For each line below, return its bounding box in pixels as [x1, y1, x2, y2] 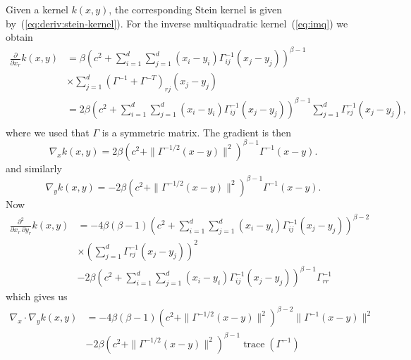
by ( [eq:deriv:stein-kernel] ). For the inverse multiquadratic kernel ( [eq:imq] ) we [6, 15, 348, 30]
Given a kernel [6, 2, 68, 16]
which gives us [6, 289, 68, 304]
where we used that [6, 124, 90, 139]
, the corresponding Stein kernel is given [109, 2, 283, 16]
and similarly [6, 160, 62, 175]
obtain [6, 30, 33, 44]
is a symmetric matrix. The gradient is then [102, 124, 291, 139]
